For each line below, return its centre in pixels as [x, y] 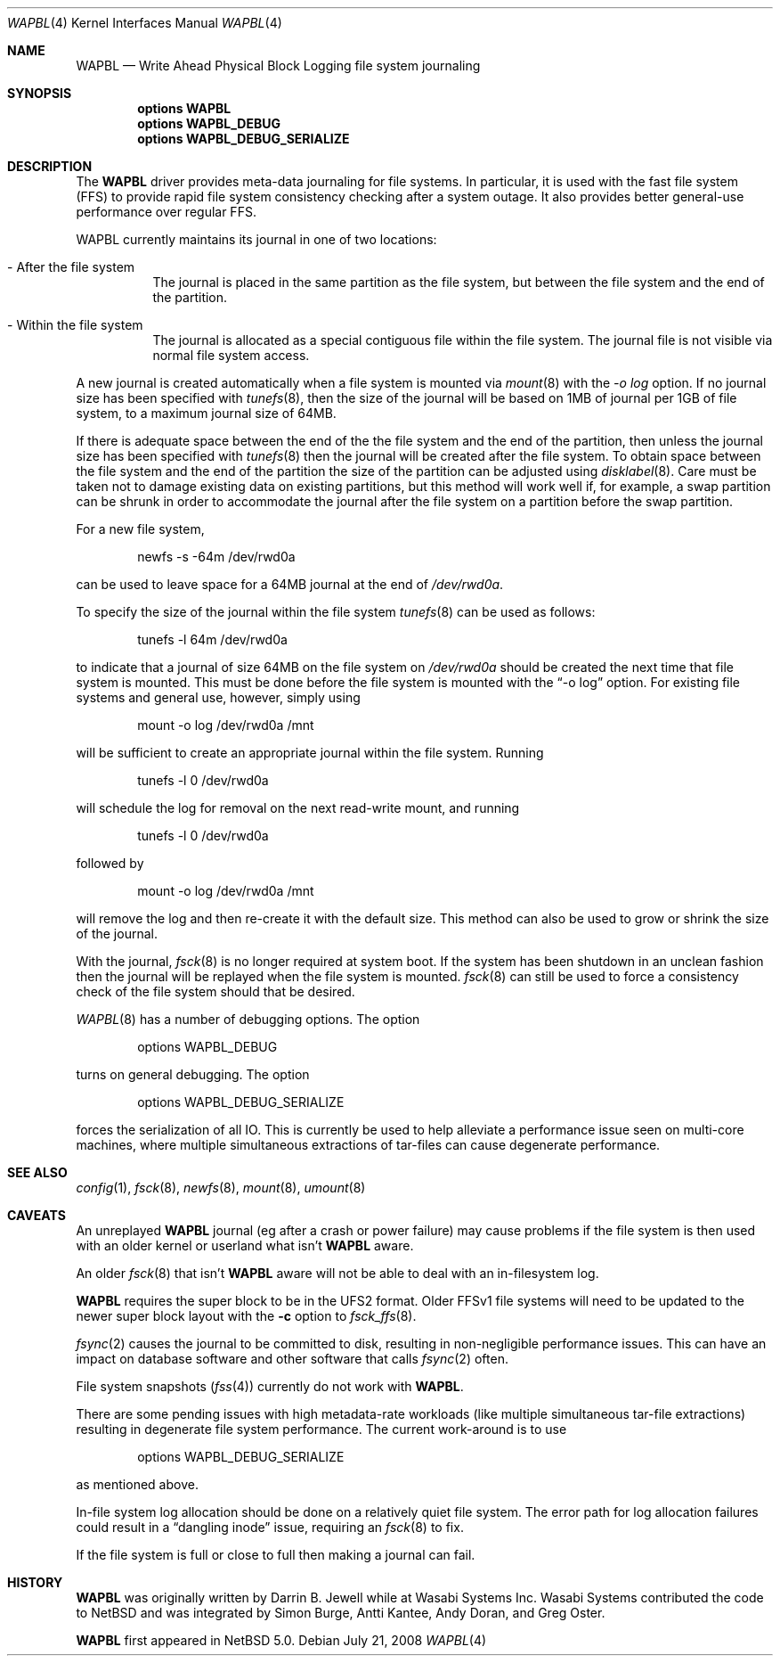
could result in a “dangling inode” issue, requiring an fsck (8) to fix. [270, 1527]
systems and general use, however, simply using [218, 697]
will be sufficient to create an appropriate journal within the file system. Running [310, 753]
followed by [110, 863]
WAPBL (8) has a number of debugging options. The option [248, 1019]
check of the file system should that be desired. [215, 991]
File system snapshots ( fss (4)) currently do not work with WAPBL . [270, 1386]
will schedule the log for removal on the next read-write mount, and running [298, 808]
